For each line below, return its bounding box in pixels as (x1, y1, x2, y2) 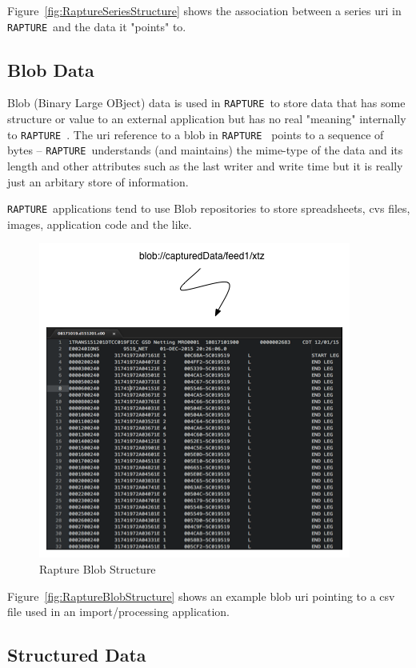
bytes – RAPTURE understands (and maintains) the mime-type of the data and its (7, 142, 403, 158)
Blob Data (7, 57, 94, 82)
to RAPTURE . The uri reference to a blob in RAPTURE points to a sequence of (7, 126, 384, 142)
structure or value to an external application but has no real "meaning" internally (7, 110, 406, 127)
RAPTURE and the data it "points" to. (7, 18, 186, 34)
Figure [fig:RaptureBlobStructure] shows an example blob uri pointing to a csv (7, 587, 395, 604)
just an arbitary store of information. (7, 173, 189, 190)
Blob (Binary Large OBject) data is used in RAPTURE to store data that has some (7, 94, 406, 111)
